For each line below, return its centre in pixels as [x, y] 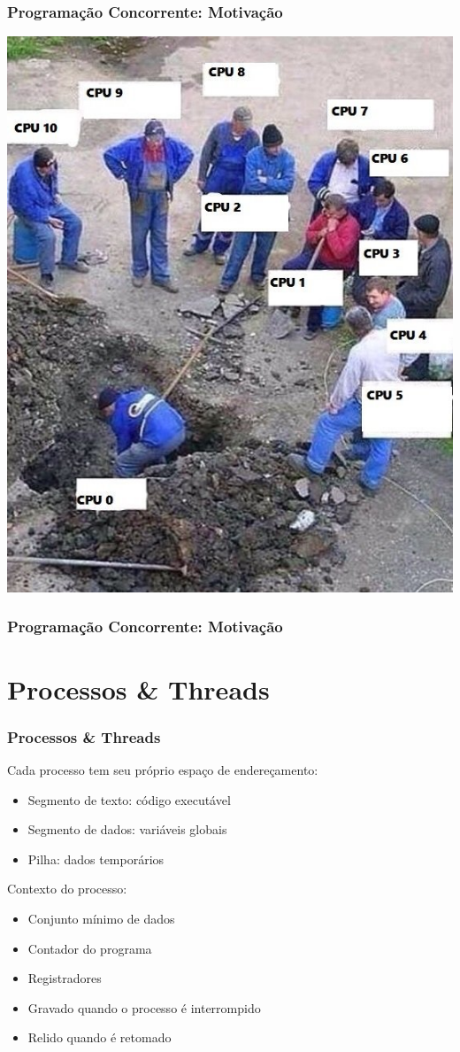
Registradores [65, 978]
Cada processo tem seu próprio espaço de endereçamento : [163, 769]
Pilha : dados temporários [96, 859]
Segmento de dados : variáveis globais [127, 829]
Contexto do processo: [67, 889]
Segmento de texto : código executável [129, 799]
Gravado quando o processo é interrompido [144, 1007]
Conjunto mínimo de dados [101, 918]
